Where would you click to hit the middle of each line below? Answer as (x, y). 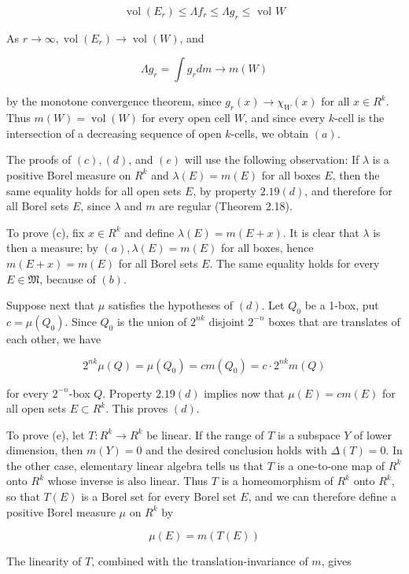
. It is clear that (321, 232)
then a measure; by (52, 248)
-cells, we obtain (270, 133)
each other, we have (54, 338)
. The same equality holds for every (295, 263)
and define (149, 232)
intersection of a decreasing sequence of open (114, 133)
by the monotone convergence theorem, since (114, 101)
